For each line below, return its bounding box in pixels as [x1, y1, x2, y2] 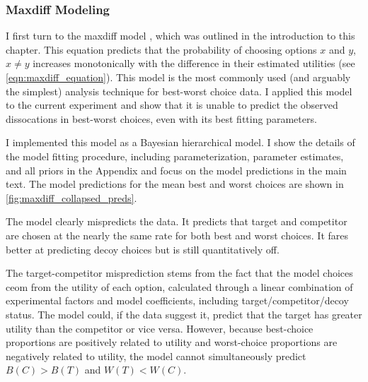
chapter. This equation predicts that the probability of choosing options [6, 42, 317, 56]
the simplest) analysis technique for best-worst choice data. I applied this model [6, 83, 352, 98]
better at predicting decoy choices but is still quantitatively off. [6, 241, 280, 256]
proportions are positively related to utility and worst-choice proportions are [6, 335, 338, 350]
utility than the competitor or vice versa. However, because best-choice [6, 321, 314, 335]
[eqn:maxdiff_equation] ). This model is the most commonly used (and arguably [6, 70, 351, 84]
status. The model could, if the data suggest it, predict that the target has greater [6, 306, 362, 321]
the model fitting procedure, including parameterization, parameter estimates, [6, 148, 344, 163]
